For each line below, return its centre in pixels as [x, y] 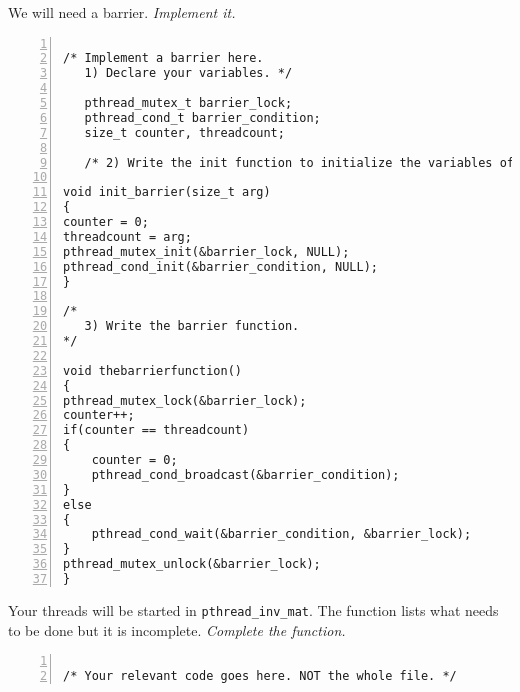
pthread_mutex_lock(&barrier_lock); [185, 400]
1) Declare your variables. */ [188, 73]
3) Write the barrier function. [192, 326]
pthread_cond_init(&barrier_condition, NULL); [220, 266]
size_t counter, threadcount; [184, 132]
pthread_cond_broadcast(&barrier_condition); [245, 474]
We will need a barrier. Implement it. [122, 12]
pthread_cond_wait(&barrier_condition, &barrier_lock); [281, 534]
